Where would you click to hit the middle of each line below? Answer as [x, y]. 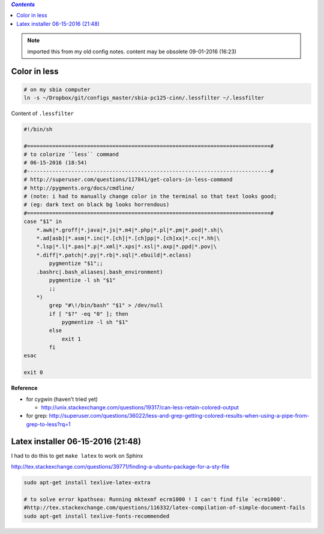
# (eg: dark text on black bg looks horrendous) [97, 205]
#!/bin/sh [38, 129]
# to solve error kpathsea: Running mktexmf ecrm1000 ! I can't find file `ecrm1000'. [155, 499]
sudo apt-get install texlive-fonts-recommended [97, 516]
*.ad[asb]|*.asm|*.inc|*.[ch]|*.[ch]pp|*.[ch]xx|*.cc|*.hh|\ [128, 238]
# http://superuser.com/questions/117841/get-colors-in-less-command [128, 179]
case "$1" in [43, 221]
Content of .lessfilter [43, 113]
